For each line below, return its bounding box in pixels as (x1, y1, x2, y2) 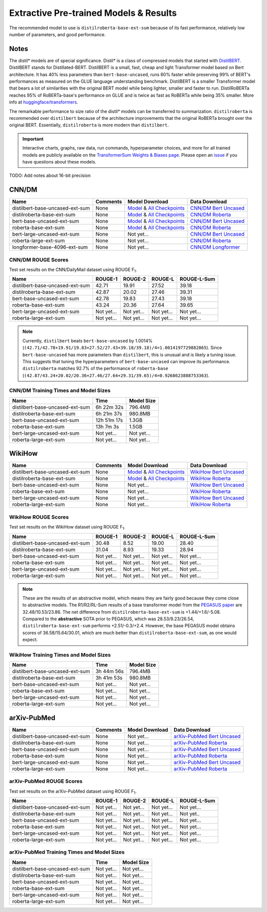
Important (22, 136, 44, 142)
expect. (22, 637, 38, 643)
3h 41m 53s (95, 674, 123, 681)
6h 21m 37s (95, 410, 122, 417)
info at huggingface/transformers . (9, 99, 79, 105)
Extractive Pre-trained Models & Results (9, 7, 177, 18)
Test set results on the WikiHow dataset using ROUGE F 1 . (9, 524, 126, 531)
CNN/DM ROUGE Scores (9, 256, 69, 263)
